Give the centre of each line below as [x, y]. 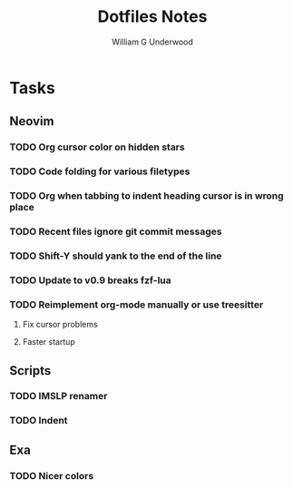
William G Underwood [152, 42]
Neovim [32, 121]
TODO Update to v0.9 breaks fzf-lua [91, 280]
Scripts [30, 371]
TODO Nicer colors [52, 475]
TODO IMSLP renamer [59, 396]
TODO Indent [39, 421]
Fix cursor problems [60, 325]
